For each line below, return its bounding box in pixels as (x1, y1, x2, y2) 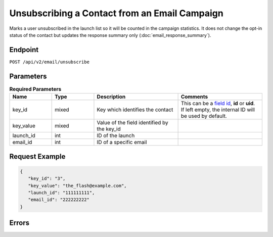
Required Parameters (9, 85, 62, 92)
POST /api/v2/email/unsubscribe (9, 59, 89, 65)
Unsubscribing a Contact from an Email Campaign (9, 8, 223, 19)
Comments (180, 93, 208, 101)
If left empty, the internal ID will (180, 106, 255, 113)
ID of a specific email (97, 139, 147, 146)
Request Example (9, 152, 66, 161)
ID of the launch (97, 132, 135, 139)
